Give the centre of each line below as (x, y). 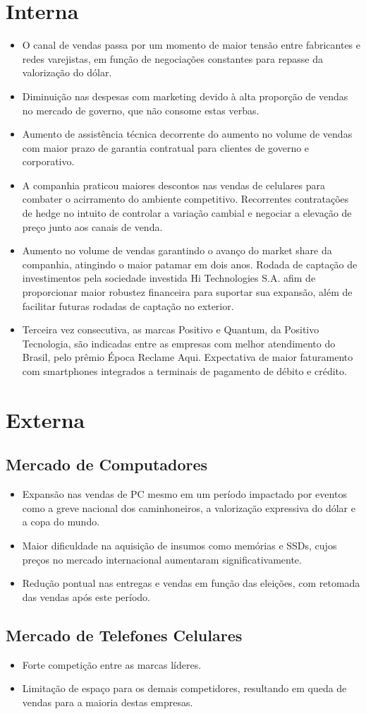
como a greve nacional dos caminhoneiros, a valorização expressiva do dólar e (189, 507)
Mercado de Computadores (107, 464)
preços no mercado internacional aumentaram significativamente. (162, 559)
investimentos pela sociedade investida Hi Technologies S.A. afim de (169, 278)
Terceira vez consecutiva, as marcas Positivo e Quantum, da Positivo (171, 329)
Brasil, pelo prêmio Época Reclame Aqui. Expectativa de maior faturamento (188, 357)
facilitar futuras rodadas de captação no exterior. (128, 305)
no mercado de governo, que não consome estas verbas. (141, 110)
